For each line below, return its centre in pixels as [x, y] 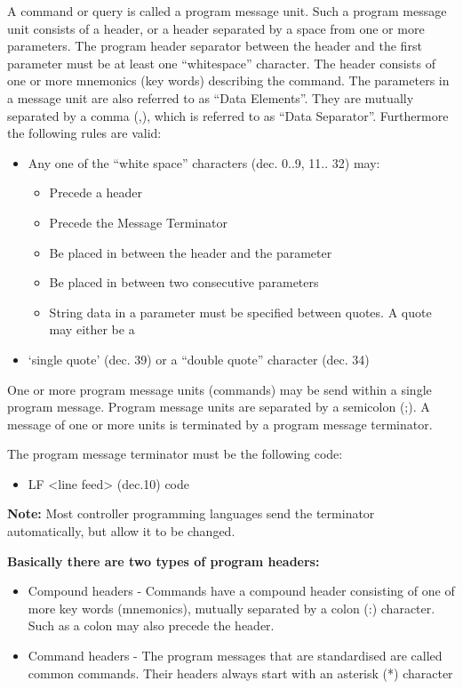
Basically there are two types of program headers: [164, 561]
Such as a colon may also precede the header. [151, 625]
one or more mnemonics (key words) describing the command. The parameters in [228, 80]
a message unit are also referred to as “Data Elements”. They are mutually [211, 97]
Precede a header [96, 192]
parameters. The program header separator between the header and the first [215, 46]
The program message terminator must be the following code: [175, 454]
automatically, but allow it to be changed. [121, 531]
